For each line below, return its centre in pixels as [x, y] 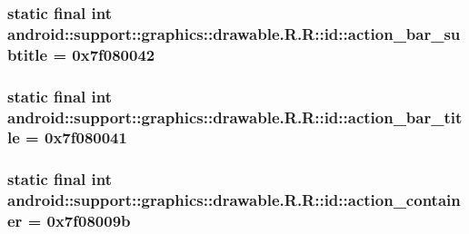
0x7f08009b [89, 221]
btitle [28, 54]
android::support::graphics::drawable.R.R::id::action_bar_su [234, 33]
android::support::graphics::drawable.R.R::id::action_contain [234, 200]
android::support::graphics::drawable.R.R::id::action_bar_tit [235, 117]
